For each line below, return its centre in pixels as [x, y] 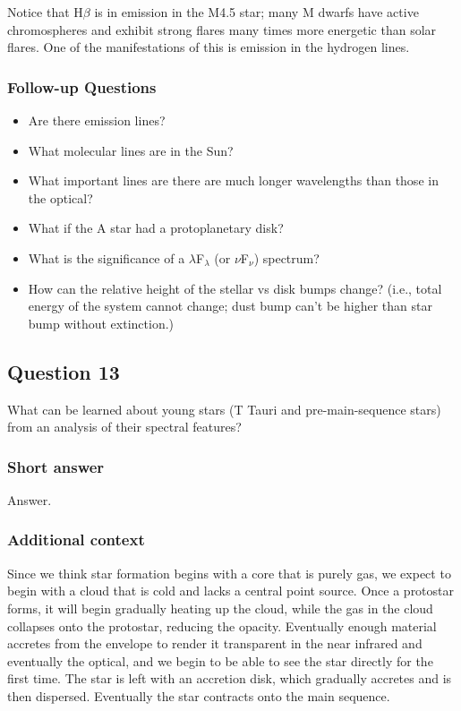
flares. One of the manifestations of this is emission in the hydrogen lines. [209, 47]
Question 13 [64, 371]
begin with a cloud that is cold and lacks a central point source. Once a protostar [231, 591]
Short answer [56, 466]
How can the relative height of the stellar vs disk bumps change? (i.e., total [235, 288]
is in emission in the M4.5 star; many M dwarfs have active [256, 12]
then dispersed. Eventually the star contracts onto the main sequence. [199, 695]
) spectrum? [286, 257]
